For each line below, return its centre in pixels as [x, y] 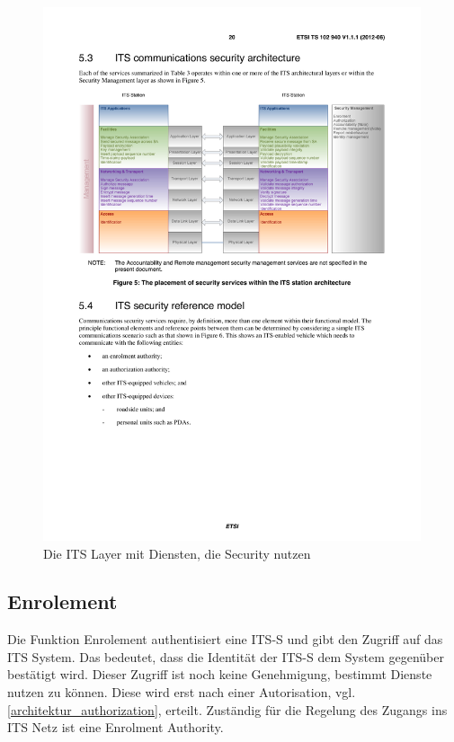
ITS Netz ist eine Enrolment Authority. [116, 727]
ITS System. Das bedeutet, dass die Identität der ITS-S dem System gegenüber [226, 656]
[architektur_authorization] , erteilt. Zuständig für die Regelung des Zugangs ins [227, 709]
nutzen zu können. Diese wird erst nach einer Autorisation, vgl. [182, 692]
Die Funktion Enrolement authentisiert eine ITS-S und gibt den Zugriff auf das [225, 639]
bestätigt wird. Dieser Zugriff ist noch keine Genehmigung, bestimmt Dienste [220, 674]
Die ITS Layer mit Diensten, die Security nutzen [177, 553]
